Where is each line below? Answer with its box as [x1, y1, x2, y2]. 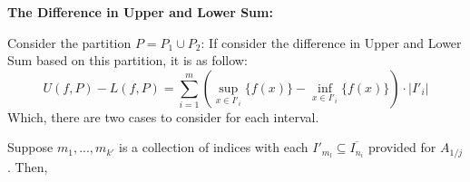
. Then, [7, 157, 48, 176]
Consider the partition [7, 33, 132, 52]
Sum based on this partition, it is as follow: [7, 51, 248, 70]
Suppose [7, 138, 54, 157]
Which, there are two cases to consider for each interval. [7, 107, 319, 126]
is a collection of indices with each [118, 138, 308, 157]
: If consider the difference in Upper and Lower [201, 33, 462, 52]
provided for [367, 138, 436, 157]
